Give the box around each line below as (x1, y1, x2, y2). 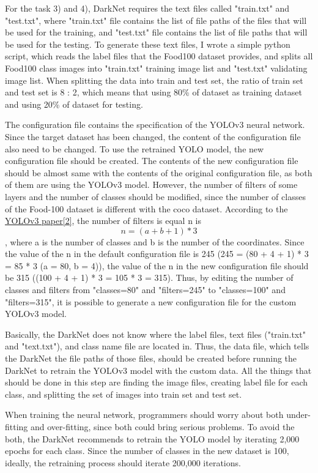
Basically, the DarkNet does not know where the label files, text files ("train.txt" (5, 327, 306, 340)
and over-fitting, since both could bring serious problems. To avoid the (31, 420, 295, 433)
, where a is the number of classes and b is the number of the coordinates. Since (5, 235, 305, 248)
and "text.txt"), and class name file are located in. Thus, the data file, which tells (5, 340, 309, 352)
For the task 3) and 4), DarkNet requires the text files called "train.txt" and (5, 2, 290, 14)
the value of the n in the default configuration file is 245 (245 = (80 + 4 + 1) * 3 (5, 247, 309, 260)
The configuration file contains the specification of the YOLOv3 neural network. (5, 118, 305, 131)
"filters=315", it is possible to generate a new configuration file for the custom (5, 295, 297, 308)
